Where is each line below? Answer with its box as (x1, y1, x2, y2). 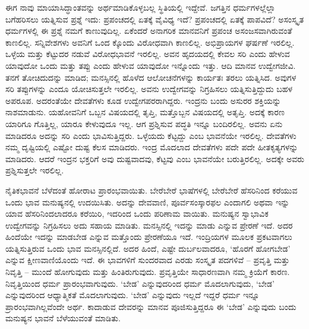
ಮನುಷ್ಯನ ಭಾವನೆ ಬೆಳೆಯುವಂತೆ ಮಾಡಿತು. (5, 312, 121, 324)
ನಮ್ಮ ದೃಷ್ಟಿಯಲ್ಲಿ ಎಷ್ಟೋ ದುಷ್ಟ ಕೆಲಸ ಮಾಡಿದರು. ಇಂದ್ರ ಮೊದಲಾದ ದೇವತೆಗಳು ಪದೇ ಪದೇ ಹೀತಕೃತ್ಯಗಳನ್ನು (5, 141, 298, 153)
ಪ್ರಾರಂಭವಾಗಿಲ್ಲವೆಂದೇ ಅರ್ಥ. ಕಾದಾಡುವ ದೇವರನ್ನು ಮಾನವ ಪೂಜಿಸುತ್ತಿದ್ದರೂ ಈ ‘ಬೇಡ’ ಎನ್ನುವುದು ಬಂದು (5, 300, 297, 312)
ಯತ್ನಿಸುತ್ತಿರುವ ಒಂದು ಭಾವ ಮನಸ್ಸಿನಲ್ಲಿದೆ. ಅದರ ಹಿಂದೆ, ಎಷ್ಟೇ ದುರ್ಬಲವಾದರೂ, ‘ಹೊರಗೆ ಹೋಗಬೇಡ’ (5, 242, 291, 254)
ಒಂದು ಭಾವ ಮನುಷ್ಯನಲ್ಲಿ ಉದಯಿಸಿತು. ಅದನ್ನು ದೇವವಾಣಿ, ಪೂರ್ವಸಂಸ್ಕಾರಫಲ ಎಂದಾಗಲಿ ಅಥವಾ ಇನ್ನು (5, 195, 290, 208)
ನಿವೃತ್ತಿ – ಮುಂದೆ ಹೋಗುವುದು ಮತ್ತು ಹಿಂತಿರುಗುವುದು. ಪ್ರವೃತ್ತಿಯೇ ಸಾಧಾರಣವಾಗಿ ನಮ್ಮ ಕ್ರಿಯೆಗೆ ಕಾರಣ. (5, 265, 290, 278)
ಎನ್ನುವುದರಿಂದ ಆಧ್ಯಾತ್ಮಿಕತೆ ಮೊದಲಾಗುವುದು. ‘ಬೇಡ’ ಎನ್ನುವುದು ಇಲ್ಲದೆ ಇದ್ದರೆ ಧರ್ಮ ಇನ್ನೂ (5, 289, 260, 301)
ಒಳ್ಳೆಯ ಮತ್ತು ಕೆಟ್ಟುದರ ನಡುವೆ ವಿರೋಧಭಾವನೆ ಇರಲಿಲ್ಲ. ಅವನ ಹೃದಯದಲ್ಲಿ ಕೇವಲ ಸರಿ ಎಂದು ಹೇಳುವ (5, 48, 290, 60)
